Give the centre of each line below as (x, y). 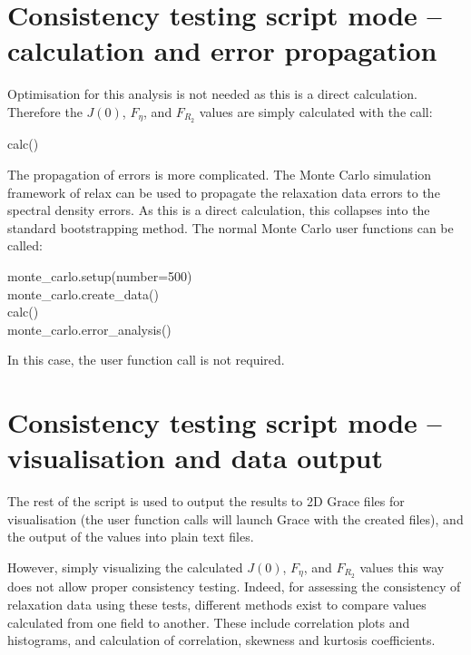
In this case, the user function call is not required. (146, 360)
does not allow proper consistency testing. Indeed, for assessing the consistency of (234, 587)
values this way (402, 567)
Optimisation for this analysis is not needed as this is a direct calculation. (212, 94)
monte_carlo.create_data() (83, 293)
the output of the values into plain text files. (131, 537)
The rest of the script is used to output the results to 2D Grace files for (206, 501)
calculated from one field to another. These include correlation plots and (209, 622)
